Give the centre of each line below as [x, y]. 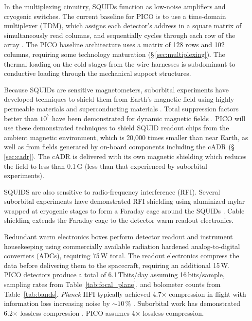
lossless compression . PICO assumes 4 [78, 312]
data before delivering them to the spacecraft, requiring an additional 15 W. [117, 265]
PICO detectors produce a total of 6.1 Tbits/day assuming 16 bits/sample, [114, 275]
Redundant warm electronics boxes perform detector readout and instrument [118, 237]
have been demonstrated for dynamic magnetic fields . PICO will [149, 118]
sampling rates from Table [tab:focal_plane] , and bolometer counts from [112, 284]
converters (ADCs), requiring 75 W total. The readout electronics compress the [122, 256]
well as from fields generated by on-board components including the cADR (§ [119, 147]
